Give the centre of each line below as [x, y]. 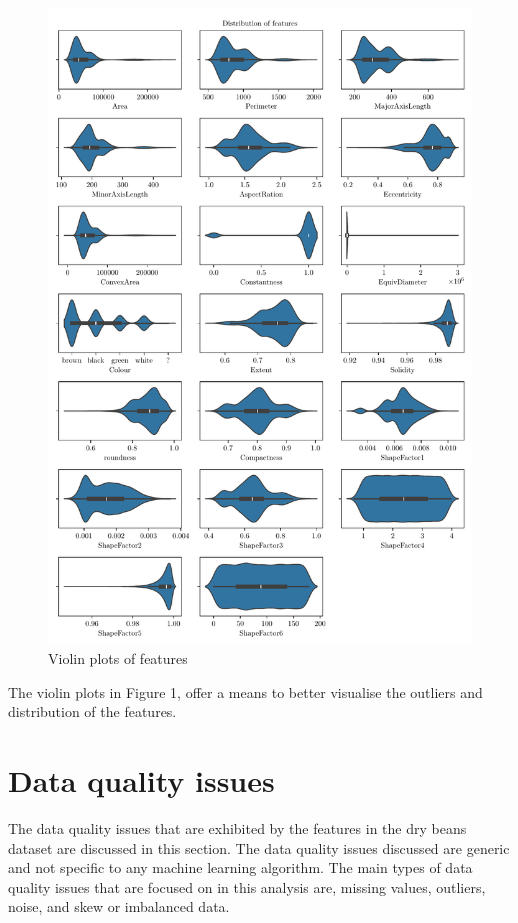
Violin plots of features [118, 658]
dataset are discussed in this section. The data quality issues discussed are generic [259, 847]
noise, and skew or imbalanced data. [119, 906]
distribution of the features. [92, 711]
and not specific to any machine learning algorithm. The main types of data [240, 867]
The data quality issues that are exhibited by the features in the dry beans [237, 828]
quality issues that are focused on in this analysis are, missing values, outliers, [247, 886]
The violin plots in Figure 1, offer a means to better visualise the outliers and [245, 691]
